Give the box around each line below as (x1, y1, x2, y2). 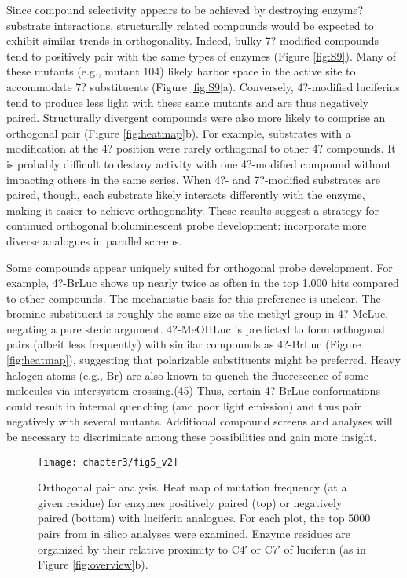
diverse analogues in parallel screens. (6, 232, 182, 249)
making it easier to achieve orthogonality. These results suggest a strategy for (6, 201, 379, 218)
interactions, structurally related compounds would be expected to (53, 17, 374, 33)
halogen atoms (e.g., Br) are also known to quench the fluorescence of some (6, 366, 369, 383)
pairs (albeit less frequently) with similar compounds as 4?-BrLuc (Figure (6, 336, 361, 352)
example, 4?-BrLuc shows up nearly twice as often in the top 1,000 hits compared (6, 274, 399, 291)
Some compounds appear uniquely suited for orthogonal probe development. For (6, 259, 393, 275)
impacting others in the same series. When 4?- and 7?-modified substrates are (6, 171, 380, 187)
